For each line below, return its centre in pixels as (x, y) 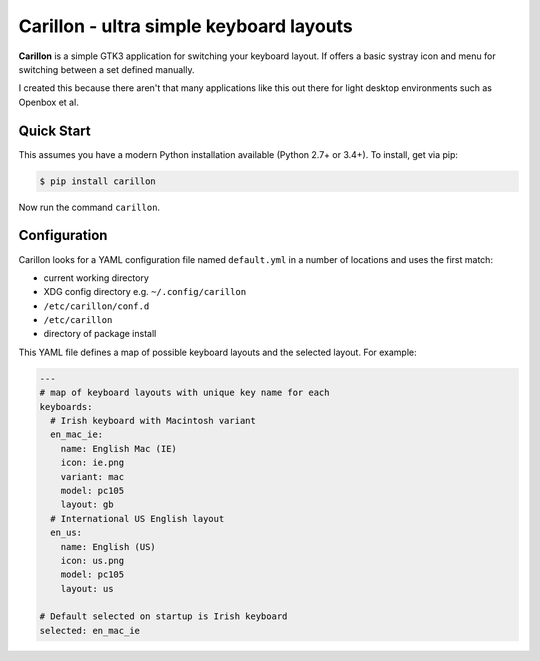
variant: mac (92, 476)
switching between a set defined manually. (106, 69)
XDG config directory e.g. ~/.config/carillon (145, 292)
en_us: (66, 533)
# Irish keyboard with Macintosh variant (153, 420)
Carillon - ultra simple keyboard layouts (186, 26)
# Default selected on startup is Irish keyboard (163, 616)
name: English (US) (108, 546)
